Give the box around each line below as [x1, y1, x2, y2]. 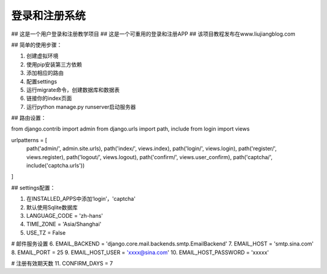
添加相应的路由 [26, 70, 64, 77]
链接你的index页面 [26, 94, 72, 102]
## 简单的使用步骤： [11, 41, 62, 48]
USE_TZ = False [26, 229, 66, 236]
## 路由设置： [11, 114, 47, 122]
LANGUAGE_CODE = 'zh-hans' [26, 212, 103, 219]
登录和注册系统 [11, 9, 86, 22]
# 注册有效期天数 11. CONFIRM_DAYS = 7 [11, 259, 113, 267]
